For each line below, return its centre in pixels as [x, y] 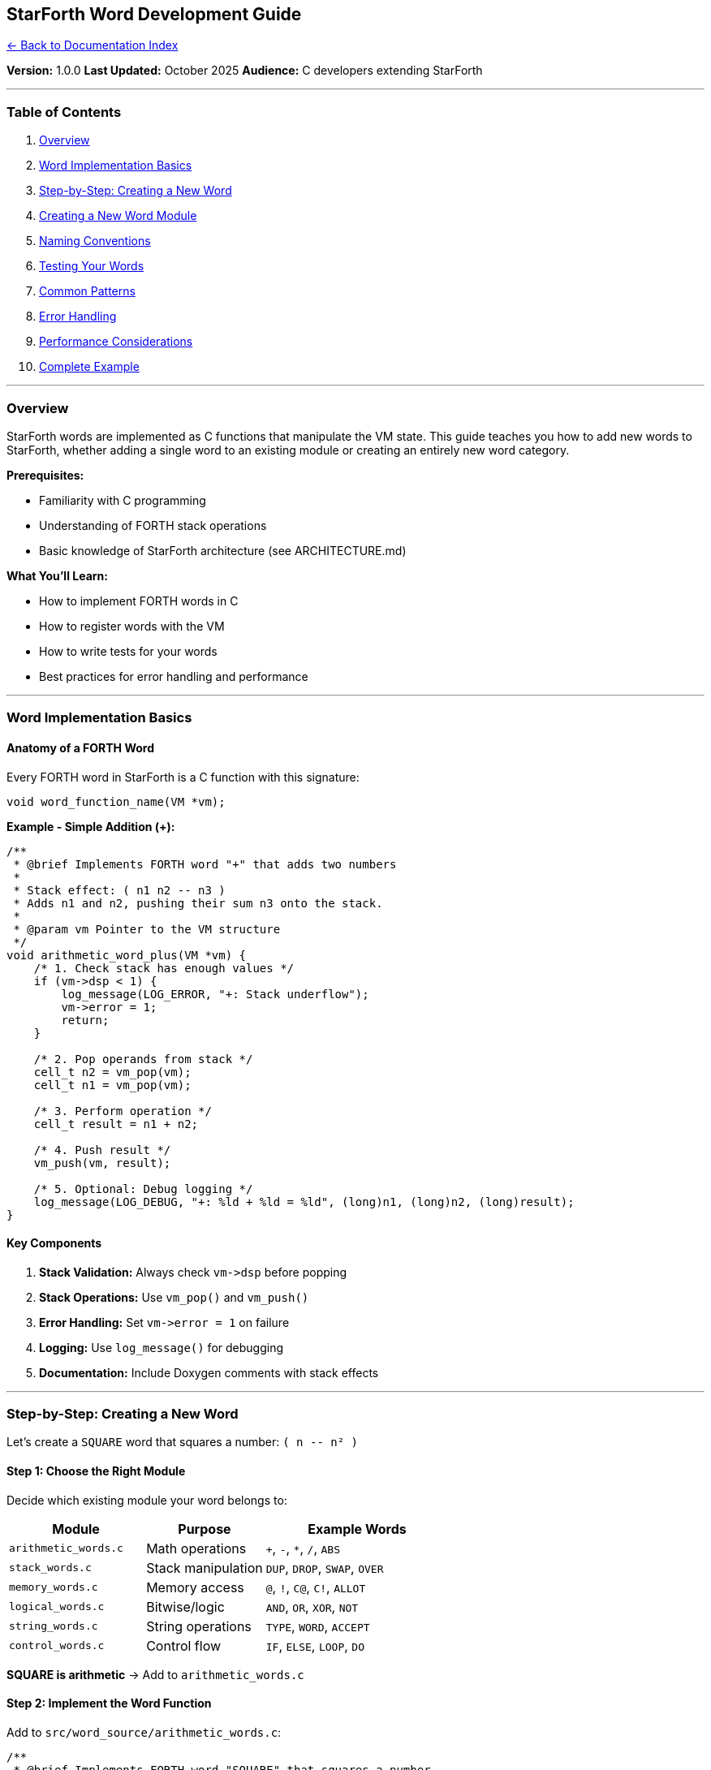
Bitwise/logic [185, 1606]
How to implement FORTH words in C [139, 601]
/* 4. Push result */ [102, 1150]
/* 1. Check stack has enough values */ [164, 968]
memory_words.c [54, 1587]
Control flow [184, 1645]
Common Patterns [87, 291]
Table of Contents [64, 112]
